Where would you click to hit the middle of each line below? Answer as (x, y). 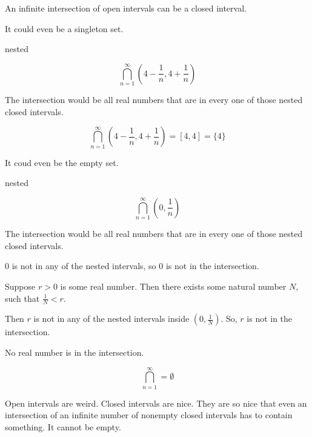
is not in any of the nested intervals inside (111, 319)
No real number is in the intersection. (75, 352)
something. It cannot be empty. (63, 426)
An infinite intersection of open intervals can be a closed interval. (126, 8)
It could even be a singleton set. (64, 28)
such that (22, 298)
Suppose (20, 286)
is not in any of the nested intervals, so (84, 266)
